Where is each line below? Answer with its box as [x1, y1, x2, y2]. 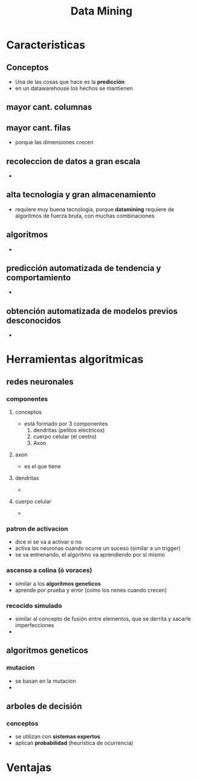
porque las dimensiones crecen [15, 139, 94, 146]
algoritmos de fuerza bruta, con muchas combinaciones [15, 212, 155, 219]
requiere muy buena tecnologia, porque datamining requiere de [15, 205, 175, 213]
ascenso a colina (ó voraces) [6, 566, 92, 575]
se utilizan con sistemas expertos [15, 733, 101, 740]
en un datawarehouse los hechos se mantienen [15, 85, 133, 92]
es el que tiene [24, 463, 62, 470]
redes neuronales [6, 376, 74, 387]
